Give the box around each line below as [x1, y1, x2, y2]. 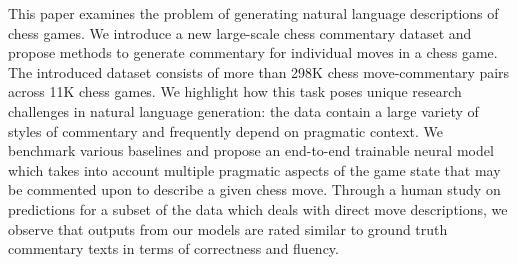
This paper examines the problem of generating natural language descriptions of [8, 3, 499, 23]
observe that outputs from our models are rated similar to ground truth [8, 218, 448, 239]
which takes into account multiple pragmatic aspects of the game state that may [8, 159, 501, 180]
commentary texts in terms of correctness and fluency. [8, 238, 339, 259]
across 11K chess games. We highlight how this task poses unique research [8, 81, 462, 102]
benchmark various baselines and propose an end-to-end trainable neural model [8, 140, 494, 161]
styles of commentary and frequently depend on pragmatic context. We [8, 120, 444, 141]
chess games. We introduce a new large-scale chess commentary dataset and [8, 22, 472, 43]
